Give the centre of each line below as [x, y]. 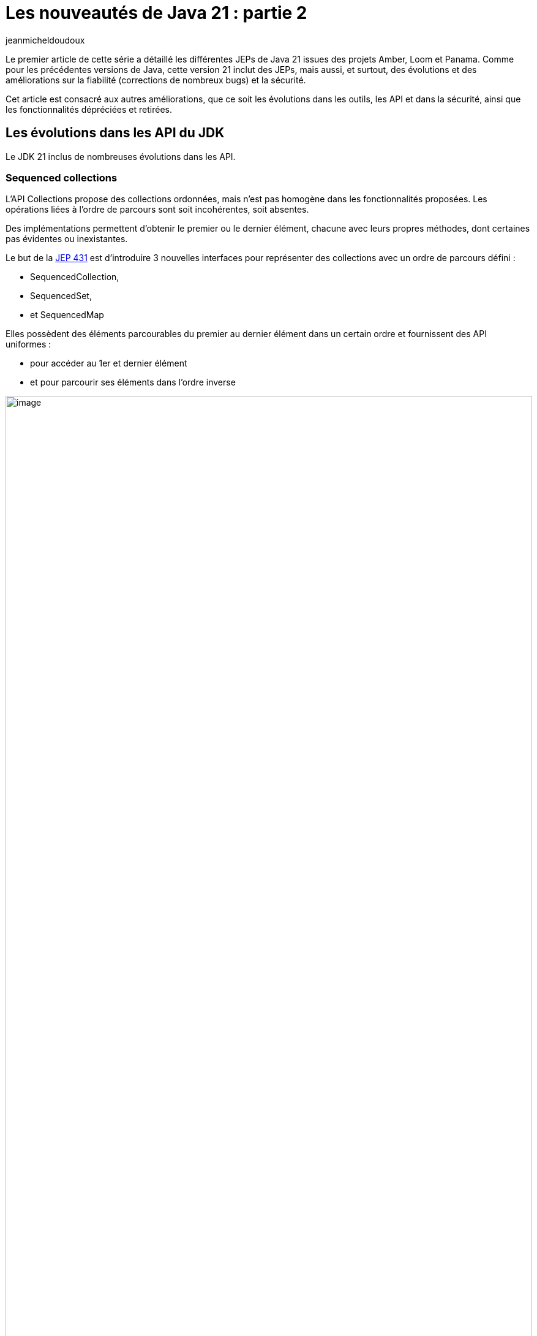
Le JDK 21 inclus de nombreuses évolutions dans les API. [121, 156]
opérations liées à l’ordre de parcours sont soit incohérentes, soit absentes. [157, 210]
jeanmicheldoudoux [45, 40]
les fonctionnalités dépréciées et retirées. [89, 109]
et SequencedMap [67, 315]
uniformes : [28, 344]
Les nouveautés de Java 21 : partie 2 [156, 13]
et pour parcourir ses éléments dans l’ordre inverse [133, 382]
